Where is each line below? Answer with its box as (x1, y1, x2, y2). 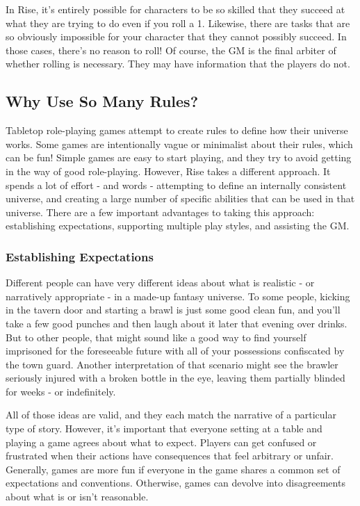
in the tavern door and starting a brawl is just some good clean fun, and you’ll (6, 302, 341, 317)
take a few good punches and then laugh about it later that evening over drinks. (6, 316, 347, 330)
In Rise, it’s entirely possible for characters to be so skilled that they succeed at (6, 2, 345, 16)
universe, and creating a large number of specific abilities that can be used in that (6, 191, 355, 206)
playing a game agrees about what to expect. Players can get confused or (6, 434, 317, 449)
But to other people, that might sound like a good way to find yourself (6, 329, 306, 344)
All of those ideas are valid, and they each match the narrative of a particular (6, 407, 336, 422)
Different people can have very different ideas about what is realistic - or (6, 275, 315, 290)
